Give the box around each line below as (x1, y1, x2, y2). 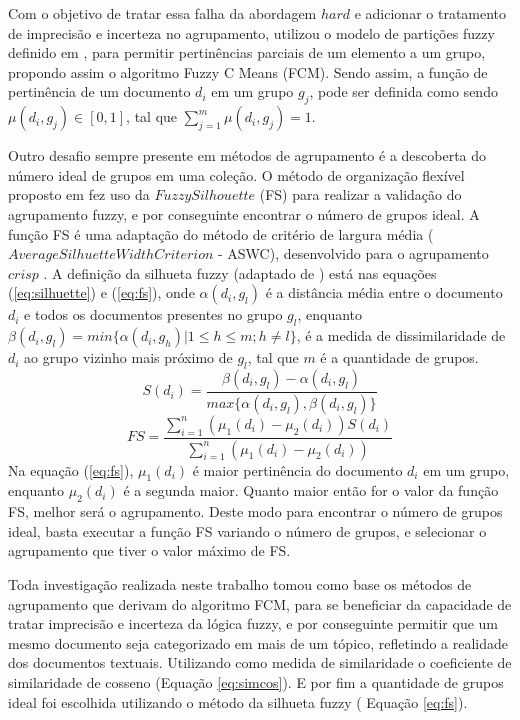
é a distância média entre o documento (265, 282, 503, 303)
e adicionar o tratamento (354, 3, 507, 23)
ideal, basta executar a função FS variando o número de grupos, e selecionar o (8, 520, 487, 541)
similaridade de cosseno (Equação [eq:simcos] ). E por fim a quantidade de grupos (8, 672, 504, 693)
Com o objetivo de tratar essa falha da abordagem (8, 3, 317, 23)
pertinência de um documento (8, 81, 191, 102)
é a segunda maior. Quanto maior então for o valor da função (123, 480, 499, 501)
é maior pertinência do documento (192, 459, 403, 480)
